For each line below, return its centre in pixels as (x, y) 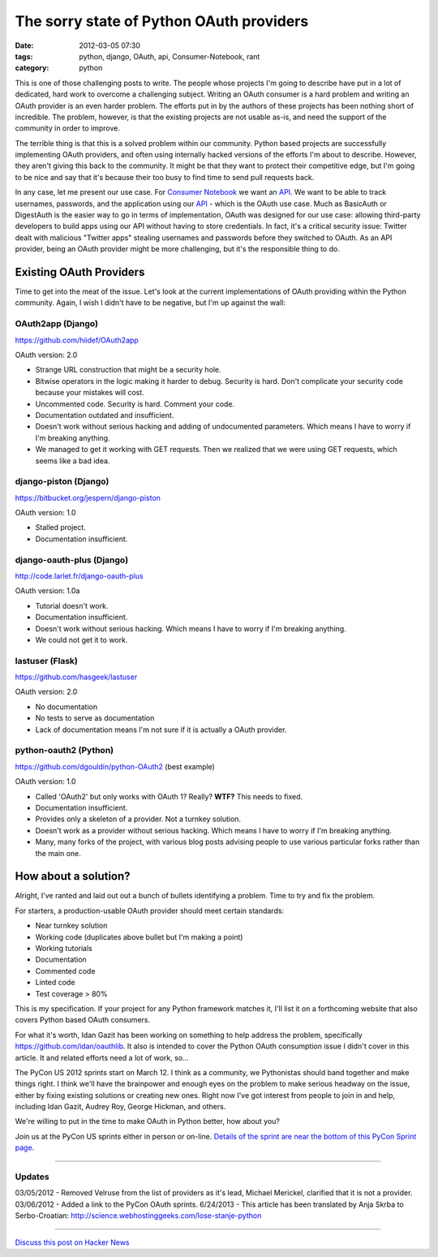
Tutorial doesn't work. (72, 605)
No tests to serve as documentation (95, 718)
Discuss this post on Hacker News (72, 1242)
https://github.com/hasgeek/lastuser (76, 677)
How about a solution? (73, 876)
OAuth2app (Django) (57, 324)
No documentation (66, 707)
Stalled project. (61, 527)
